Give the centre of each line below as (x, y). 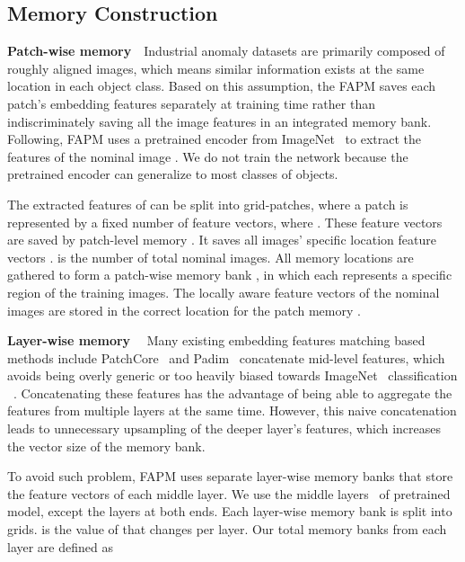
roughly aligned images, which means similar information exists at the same (216, 68)
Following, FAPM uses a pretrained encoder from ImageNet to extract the (214, 139)
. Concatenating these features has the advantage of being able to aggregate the (233, 393)
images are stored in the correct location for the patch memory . (184, 310)
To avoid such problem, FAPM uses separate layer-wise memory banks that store (230, 476)
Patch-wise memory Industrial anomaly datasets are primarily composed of (226, 51)
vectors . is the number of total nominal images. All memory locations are (211, 257)
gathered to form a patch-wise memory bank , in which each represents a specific (230, 275)
